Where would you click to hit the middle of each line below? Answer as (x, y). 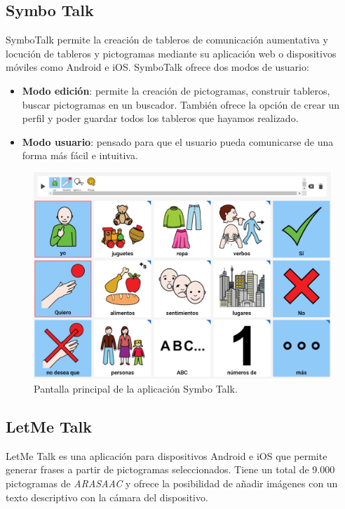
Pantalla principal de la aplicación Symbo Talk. (136, 388)
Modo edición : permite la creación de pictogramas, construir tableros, (176, 90)
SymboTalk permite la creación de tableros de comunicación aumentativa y (167, 40)
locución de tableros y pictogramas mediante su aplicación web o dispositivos (171, 53)
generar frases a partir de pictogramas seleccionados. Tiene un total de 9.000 (170, 469)
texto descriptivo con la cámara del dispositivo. (107, 497)
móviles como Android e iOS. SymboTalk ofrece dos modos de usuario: (157, 67)
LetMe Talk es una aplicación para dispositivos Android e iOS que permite (167, 455)
